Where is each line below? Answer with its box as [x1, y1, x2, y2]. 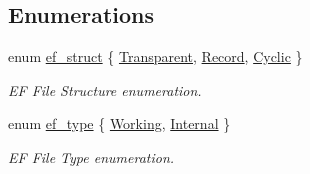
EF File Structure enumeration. [8, 79, 202, 100]
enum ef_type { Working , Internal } [8, 113, 231, 134]
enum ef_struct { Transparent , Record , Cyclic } [8, 46, 303, 67]
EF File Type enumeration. [8, 146, 175, 167]
